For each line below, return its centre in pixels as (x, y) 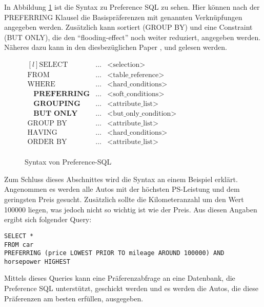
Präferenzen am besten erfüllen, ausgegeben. (74, 298)
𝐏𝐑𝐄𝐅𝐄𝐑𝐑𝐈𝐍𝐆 (62, 94)
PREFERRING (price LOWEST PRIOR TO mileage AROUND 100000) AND (114, 253)
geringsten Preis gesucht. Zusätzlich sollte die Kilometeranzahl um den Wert (124, 199)
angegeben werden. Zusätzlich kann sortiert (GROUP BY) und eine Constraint (128, 27)
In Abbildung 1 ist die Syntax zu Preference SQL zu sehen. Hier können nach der (132, 7)
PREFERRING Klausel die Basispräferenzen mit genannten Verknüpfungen (123, 17)
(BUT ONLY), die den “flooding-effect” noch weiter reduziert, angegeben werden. (133, 37)
